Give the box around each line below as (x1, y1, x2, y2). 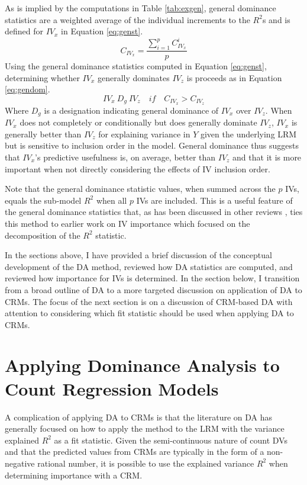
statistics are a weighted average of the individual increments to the (5, 13, 250, 25)
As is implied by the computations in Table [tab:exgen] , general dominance (5, 2, 276, 14)
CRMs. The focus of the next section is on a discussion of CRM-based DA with (5, 295, 293, 307)
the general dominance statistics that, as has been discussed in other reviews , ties (5, 205, 303, 218)
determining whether (5, 71, 80, 83)
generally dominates (97, 71, 170, 83)
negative (5, 457, 35, 469)
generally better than (5, 127, 82, 140)
